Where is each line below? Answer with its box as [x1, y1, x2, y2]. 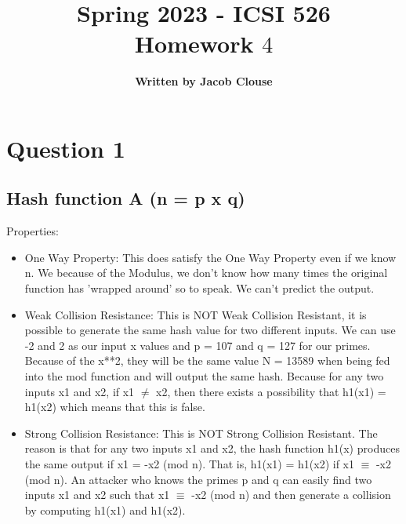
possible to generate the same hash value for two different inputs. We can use [24, 322, 396, 338]
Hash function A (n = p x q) [6, 186, 245, 210]
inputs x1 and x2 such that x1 [24, 486, 170, 503]
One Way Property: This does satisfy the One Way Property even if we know [24, 249, 397, 265]
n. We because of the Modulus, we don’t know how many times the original [24, 264, 388, 281]
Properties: [6, 223, 59, 239]
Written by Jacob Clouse [135, 73, 273, 89]
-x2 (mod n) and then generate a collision [191, 486, 391, 503]
